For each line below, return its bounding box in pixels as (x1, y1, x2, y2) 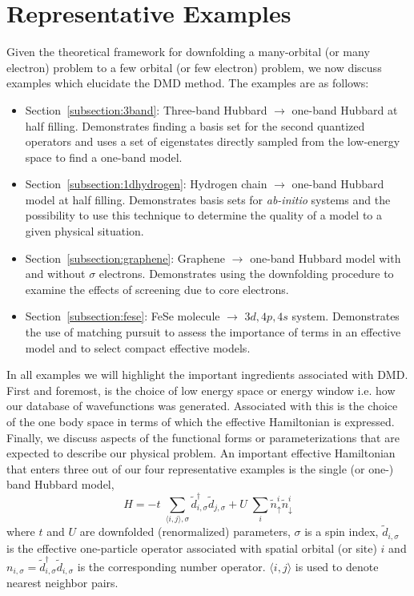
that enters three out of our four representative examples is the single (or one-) (6, 460, 394, 477)
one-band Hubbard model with (250, 249, 401, 266)
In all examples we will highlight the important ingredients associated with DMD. (6, 366, 408, 383)
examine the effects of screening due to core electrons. (25, 280, 289, 297)
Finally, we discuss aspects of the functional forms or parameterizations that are (6, 429, 400, 445)
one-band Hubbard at (291, 101, 398, 118)
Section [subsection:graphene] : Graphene (25, 249, 226, 266)
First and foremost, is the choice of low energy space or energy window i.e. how (6, 381, 396, 398)
